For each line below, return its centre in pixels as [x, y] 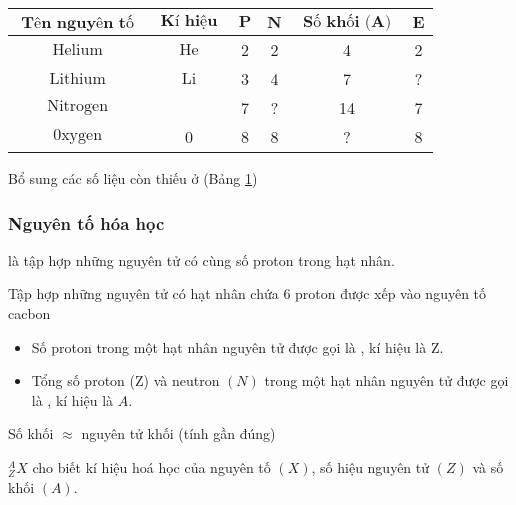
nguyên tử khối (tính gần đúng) [178, 433]
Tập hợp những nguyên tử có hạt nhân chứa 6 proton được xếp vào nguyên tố [247, 293]
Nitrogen [78, 106]
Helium [77, 50]
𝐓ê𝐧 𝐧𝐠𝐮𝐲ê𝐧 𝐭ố [77, 22]
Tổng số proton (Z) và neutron [125, 380]
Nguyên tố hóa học [86, 222]
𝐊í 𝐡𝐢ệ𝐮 [189, 21]
